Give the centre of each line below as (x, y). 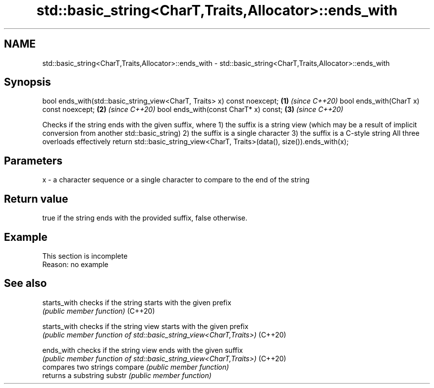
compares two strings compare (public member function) (136, 367)
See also (26, 283)
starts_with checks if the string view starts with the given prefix (145, 326)
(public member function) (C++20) (99, 311)
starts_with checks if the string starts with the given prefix (137, 302)
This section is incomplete (85, 256)
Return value (36, 199)
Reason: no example (75, 264)
